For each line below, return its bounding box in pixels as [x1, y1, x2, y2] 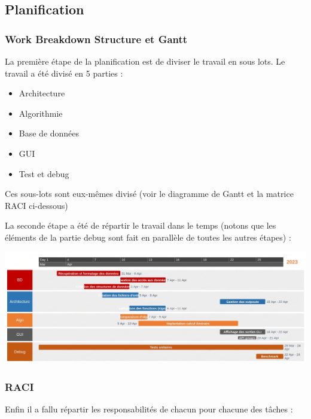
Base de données [19, 127, 80, 139]
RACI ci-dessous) [5, 199, 68, 211]
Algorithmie [19, 107, 63, 119]
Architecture [19, 87, 65, 99]
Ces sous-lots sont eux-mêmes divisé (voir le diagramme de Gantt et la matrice [5, 187, 294, 200]
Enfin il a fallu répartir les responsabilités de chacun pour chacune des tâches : [5, 402, 293, 415]
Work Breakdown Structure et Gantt [5, 31, 188, 46]
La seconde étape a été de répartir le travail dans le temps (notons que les [5, 219, 276, 232]
